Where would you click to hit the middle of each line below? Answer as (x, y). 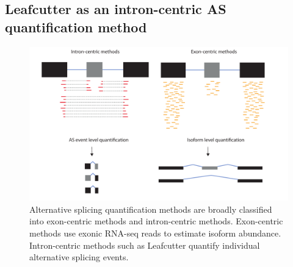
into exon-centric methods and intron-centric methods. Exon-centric (156, 221)
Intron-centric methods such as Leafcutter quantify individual (145, 245)
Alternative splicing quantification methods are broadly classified (151, 209)
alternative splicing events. (79, 257)
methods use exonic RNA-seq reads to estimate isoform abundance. (155, 233)
